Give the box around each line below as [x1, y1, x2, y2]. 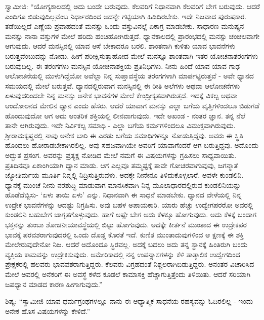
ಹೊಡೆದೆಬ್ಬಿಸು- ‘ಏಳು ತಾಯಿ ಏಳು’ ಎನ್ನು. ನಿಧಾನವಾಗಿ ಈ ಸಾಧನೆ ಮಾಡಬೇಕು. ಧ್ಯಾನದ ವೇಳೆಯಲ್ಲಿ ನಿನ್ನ [5, 189, 242, 200]
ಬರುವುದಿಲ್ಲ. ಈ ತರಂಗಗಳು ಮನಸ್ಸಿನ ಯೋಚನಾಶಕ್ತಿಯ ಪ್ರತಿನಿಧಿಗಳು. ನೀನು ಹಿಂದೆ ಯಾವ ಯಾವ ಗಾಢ [5, 60, 240, 71]
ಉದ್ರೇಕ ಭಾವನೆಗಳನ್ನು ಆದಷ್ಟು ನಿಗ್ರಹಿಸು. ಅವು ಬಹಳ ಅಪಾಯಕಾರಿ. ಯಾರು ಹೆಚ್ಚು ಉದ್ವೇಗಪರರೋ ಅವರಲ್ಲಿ [5, 199, 253, 210]
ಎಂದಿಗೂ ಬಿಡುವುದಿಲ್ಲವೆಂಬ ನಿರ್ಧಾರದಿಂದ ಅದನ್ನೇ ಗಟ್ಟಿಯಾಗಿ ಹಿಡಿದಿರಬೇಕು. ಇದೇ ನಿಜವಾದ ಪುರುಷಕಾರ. [5, 11, 247, 21]
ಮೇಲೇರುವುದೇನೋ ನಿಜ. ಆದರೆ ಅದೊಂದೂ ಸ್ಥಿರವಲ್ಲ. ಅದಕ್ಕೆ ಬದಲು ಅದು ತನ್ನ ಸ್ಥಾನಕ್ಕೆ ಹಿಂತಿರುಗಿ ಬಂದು [5, 239, 248, 250]
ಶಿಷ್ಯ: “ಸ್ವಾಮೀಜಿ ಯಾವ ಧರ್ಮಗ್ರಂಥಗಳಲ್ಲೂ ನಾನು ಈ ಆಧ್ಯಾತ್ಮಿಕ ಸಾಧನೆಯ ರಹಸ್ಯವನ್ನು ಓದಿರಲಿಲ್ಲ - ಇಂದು [5, 296, 253, 306]
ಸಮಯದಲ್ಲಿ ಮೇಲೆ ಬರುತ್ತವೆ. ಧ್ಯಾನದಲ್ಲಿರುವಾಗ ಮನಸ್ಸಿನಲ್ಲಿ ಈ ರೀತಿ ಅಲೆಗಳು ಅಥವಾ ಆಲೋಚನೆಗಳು [5, 80, 240, 91]
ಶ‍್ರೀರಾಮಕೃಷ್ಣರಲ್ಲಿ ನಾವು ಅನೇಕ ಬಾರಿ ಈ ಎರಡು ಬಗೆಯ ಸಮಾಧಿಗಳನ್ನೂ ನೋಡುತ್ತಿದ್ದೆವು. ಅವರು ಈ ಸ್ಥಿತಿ [5, 130, 243, 140]
